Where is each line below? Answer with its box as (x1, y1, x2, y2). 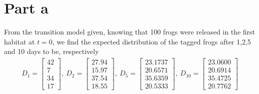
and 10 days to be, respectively (4, 46, 99, 56)
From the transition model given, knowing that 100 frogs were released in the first (4, 26, 255, 37)
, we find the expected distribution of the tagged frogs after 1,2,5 (52, 36, 251, 46)
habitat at (4, 36, 35, 46)
